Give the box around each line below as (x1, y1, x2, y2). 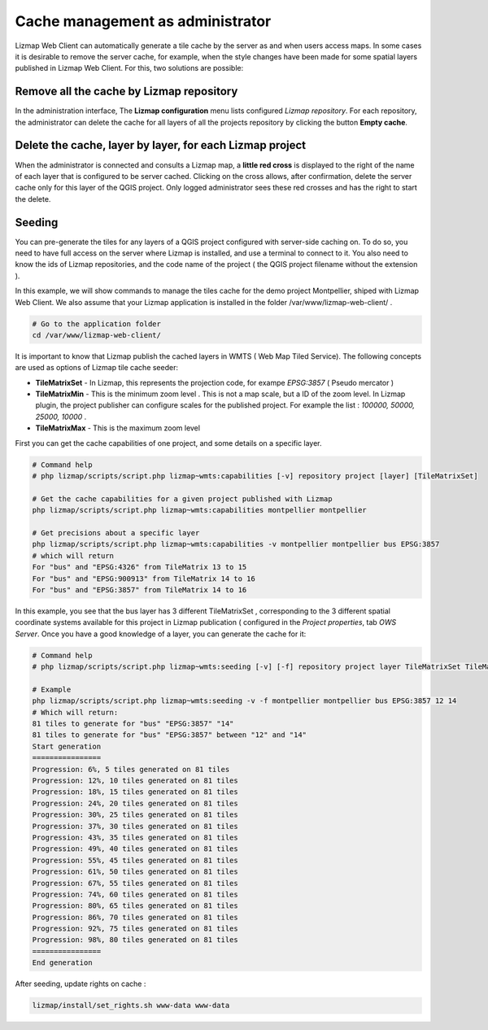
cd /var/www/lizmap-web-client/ (32, 330, 162, 339)
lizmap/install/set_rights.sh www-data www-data (32, 1001, 230, 1010)
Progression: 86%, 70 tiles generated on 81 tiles (32, 912, 239, 922)
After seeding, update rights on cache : (15, 979, 146, 989)
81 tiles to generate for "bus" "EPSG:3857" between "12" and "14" (32, 731, 307, 740)
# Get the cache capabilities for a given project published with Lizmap (32, 494, 333, 504)
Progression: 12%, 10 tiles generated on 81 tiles (32, 775, 239, 785)
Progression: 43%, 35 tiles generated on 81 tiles (32, 832, 239, 842)
